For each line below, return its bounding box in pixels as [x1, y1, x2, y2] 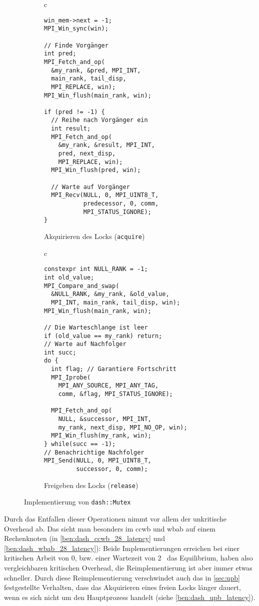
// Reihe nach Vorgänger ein [51, 116, 148, 124]
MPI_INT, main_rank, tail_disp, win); [51, 298, 180, 306]
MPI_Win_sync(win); [44, 25, 108, 32]
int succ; [44, 348, 76, 356]
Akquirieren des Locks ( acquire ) [44, 231, 145, 241]
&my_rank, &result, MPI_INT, [58, 141, 155, 149]
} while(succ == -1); [44, 440, 116, 448]
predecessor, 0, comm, [83, 200, 159, 207]
